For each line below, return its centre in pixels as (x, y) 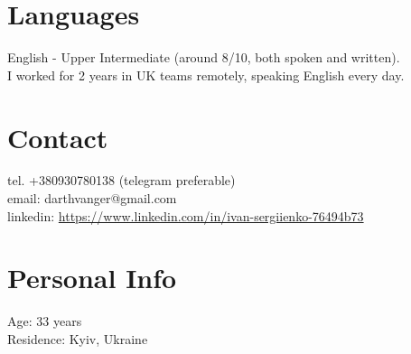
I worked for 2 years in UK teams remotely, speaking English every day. (206, 75)
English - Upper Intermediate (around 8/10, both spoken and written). (204, 57)
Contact (58, 137)
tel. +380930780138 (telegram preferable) (121, 180)
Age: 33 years (45, 321)
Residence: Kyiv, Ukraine (78, 338)
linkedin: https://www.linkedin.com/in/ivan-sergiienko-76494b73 (186, 215)
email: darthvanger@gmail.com (92, 198)
